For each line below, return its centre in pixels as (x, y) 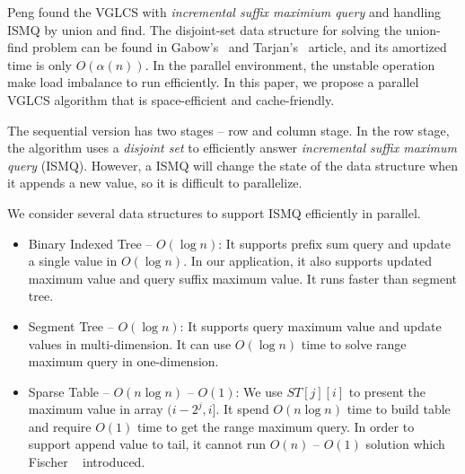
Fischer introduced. (87, 462)
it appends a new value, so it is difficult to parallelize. (155, 183)
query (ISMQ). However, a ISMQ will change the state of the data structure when (232, 165)
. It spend (242, 409)
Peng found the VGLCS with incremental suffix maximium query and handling (224, 12)
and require (60, 426)
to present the (387, 391)
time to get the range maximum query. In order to (276, 426)
